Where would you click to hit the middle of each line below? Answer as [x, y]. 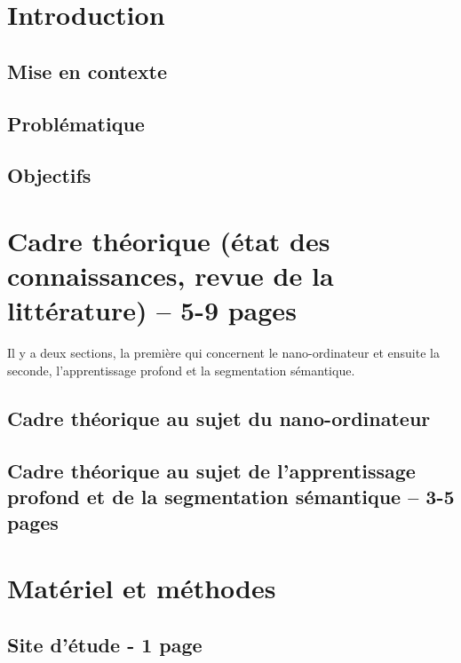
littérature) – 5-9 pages [152, 310]
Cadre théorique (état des [169, 240]
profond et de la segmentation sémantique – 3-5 [231, 496]
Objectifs [49, 175]
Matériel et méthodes [142, 587]
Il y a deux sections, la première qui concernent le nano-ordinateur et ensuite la [223, 353]
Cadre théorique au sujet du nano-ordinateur [219, 418]
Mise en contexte [87, 71]
